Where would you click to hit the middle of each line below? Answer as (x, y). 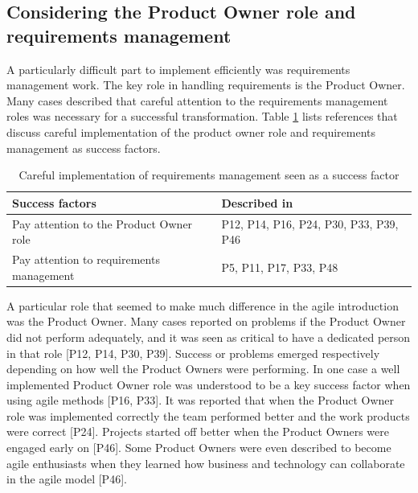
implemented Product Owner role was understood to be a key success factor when (209, 384)
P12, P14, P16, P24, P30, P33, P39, (310, 223)
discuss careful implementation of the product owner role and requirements (191, 131)
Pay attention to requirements (86, 259)
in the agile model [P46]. (67, 479)
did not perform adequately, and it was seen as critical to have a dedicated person (209, 337)
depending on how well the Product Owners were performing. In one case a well (203, 369)
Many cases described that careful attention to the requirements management (197, 100)
